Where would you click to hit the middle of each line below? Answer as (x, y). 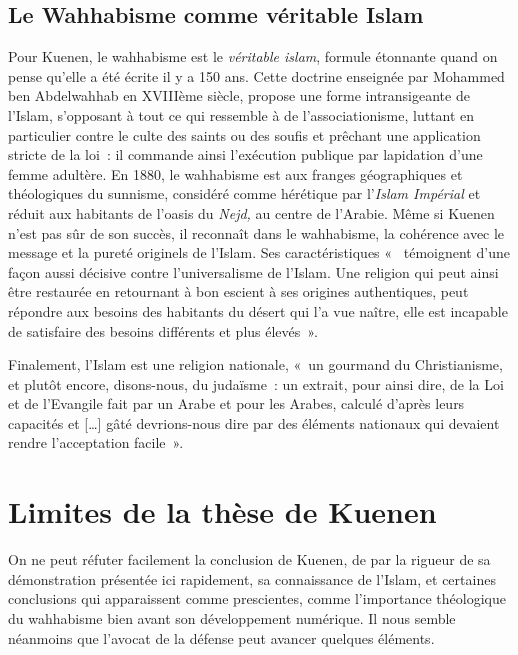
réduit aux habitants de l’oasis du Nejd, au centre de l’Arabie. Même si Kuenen (251, 212)
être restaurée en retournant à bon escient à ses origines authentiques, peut (238, 291)
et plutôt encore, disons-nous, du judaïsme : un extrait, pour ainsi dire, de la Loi (256, 383)
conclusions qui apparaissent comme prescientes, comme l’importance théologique (257, 598)
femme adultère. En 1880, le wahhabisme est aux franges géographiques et (235, 173)
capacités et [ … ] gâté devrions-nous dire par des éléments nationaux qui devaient (254, 422)
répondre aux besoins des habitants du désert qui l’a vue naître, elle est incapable (258, 310)
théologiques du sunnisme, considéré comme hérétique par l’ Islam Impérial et (244, 193)
